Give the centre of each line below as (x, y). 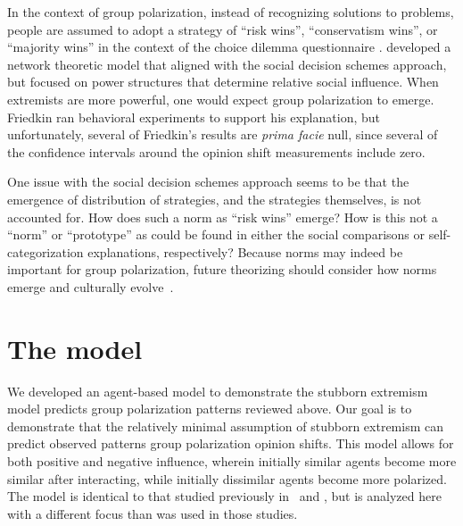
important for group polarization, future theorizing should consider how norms (222, 269)
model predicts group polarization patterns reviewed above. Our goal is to (210, 409)
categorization (45, 251)
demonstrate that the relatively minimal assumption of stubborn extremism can (225, 426)
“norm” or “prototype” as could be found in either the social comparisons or (216, 234)
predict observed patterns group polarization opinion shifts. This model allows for (231, 443)
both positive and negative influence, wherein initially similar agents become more (232, 461)
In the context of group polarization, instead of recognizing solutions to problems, (231, 12)
